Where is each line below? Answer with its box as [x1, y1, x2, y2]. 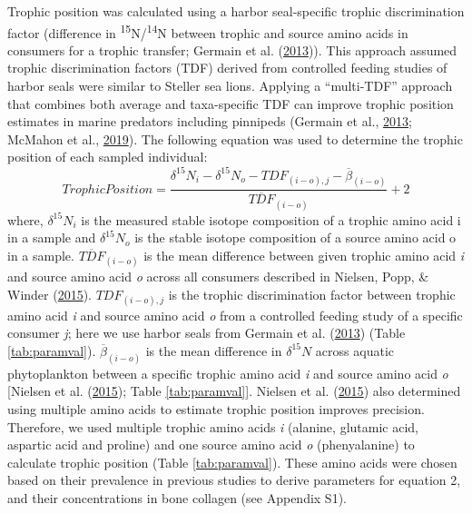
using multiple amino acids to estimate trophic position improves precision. [7, 400, 425, 419]
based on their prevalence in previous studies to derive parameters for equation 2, [7, 470, 461, 489]
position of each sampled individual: [7, 147, 208, 166]
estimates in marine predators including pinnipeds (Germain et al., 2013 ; [7, 112, 412, 131]
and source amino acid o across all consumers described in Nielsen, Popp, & [7, 267, 429, 286]
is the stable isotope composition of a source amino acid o [134, 228, 457, 247]
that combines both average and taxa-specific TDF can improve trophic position [7, 94, 454, 113]
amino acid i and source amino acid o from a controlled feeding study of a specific [7, 305, 463, 324]
